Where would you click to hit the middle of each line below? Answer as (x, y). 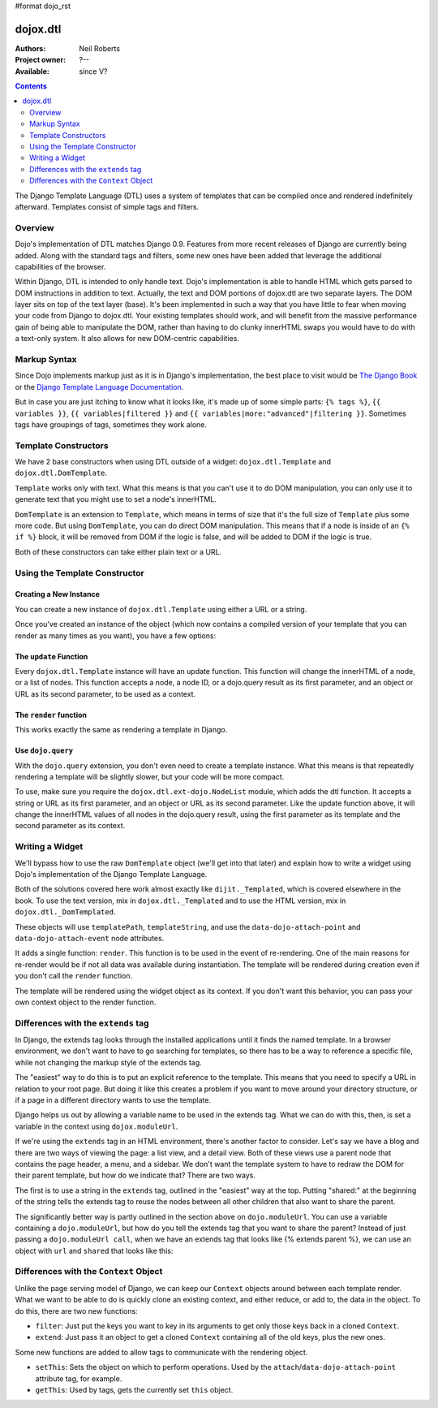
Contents (31, 86)
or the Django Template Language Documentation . (99, 387)
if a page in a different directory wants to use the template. (113, 1100)
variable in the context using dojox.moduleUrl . (97, 1126)
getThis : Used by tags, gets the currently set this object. (134, 1389)
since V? (93, 71)
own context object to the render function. (86, 1002)
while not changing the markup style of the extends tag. (108, 1062)
